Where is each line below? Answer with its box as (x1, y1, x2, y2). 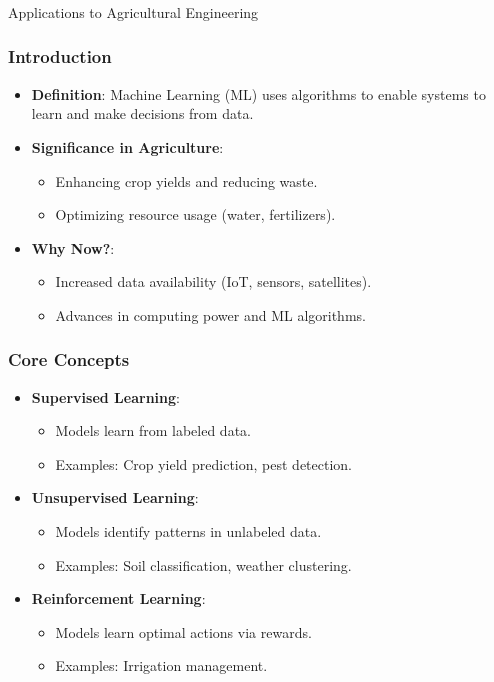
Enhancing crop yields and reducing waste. (55, 170, 318, 191)
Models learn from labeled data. (55, 420, 251, 441)
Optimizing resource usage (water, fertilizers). (55, 204, 336, 225)
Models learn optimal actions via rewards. (55, 621, 312, 642)
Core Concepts (8, 347, 130, 372)
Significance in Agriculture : (31, 136, 224, 157)
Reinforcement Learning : (31, 588, 206, 609)
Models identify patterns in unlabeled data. (55, 521, 322, 542)
